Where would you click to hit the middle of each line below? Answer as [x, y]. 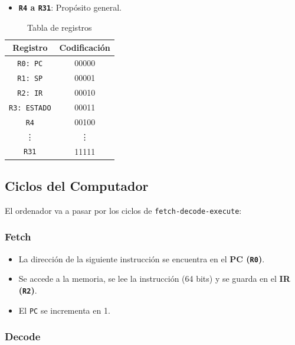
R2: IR [30, 93]
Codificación [85, 48]
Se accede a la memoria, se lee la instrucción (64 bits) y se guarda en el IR [154, 279]
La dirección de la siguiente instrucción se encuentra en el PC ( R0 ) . [142, 258]
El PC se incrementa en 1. [64, 310]
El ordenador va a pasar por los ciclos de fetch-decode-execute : [123, 210]
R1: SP [30, 79]
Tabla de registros [60, 27]
